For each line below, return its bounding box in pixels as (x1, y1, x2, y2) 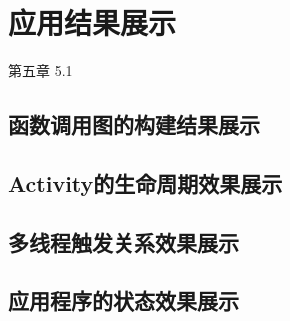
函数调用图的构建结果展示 (8, 109, 260, 140)
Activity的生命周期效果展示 (8, 167, 283, 198)
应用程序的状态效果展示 (8, 285, 239, 316)
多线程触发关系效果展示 (8, 226, 239, 257)
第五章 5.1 (8, 60, 73, 81)
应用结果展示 (8, 2, 177, 43)
